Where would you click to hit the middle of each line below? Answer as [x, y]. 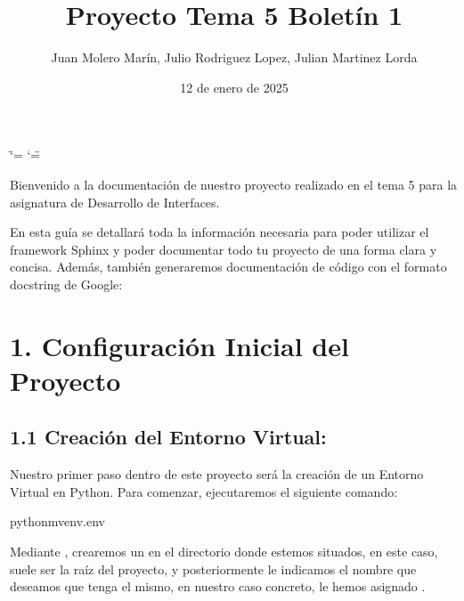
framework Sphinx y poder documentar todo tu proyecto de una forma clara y [224, 249]
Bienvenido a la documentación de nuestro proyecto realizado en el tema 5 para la [234, 184]
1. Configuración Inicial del [179, 345]
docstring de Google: [66, 284]
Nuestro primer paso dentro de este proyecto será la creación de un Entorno [217, 474]
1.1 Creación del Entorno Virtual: [168, 437]
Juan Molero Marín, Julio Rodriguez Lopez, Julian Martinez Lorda [234, 57]
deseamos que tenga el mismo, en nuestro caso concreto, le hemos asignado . [218, 586]
